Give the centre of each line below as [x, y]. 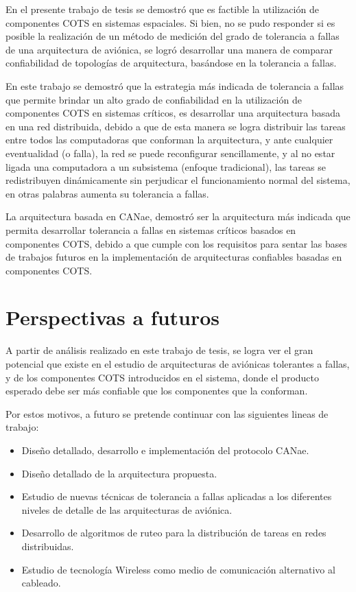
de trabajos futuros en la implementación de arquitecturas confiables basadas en [174, 257]
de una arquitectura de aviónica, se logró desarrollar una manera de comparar [169, 49]
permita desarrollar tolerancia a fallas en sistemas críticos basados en [151, 229]
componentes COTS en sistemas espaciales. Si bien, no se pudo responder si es [170, 22]
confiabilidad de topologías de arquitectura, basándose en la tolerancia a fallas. [171, 63]
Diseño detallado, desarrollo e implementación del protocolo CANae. [165, 450]
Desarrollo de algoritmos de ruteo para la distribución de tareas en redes [174, 533]
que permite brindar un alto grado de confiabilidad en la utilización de [154, 99]
